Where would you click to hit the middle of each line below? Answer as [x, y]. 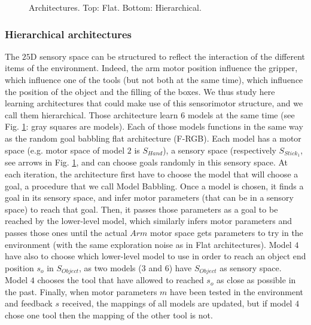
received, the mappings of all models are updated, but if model [177, 303]
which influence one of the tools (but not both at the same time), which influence [154, 79]
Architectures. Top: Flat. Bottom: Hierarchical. [115, 7]
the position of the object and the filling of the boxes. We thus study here [140, 91]
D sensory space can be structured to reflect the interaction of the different [167, 56]
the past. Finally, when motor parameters [81, 291]
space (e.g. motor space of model [65, 150]
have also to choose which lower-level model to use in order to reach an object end [155, 256]
